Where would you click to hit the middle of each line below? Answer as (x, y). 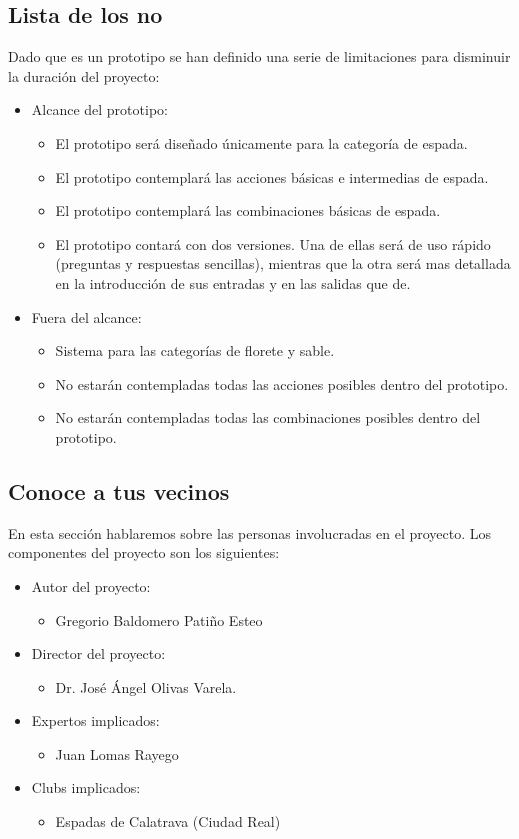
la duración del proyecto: (84, 75)
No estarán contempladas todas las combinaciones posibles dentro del (268, 417)
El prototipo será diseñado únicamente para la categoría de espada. (261, 142)
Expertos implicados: (95, 720)
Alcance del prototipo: (99, 109)
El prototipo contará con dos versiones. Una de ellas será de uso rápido (273, 243)
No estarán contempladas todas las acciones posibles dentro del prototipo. (282, 383)
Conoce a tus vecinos (119, 490)
